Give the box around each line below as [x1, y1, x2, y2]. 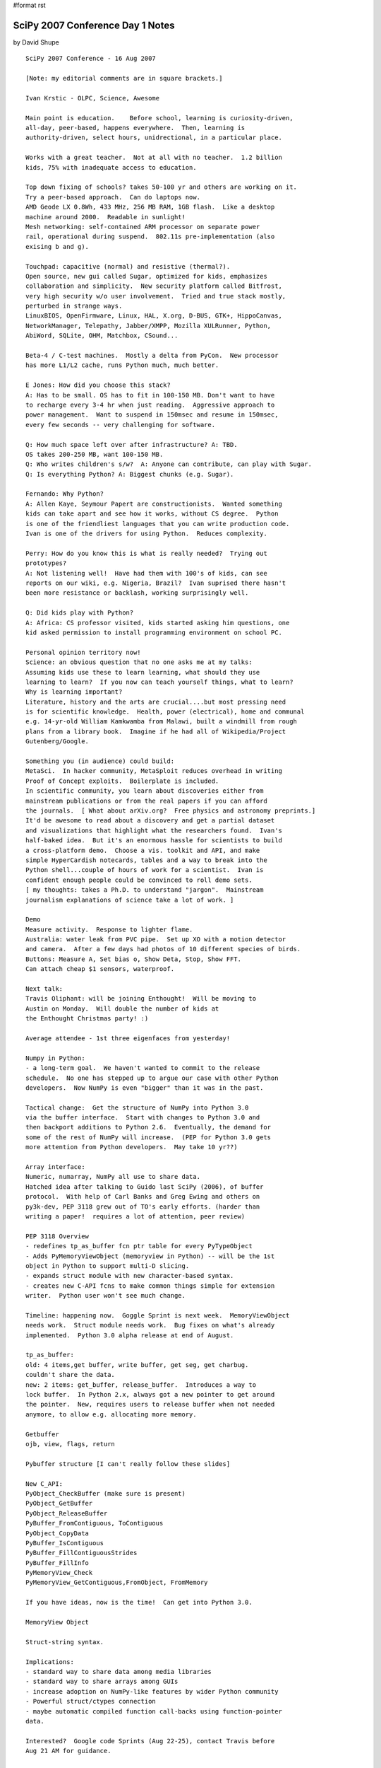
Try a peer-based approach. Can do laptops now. [25, 193, 201, 201]
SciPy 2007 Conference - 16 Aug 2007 [25, 54, 157, 63]
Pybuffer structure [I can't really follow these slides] [25, 1460, 231, 1467]
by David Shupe [13, 37, 59, 46]
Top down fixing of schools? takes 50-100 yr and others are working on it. [25, 183, 298, 191]
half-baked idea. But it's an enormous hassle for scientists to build [25, 837, 282, 844]
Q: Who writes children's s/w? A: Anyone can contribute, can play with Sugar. [25, 460, 313, 468]
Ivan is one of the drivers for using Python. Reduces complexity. [25, 530, 267, 537]
